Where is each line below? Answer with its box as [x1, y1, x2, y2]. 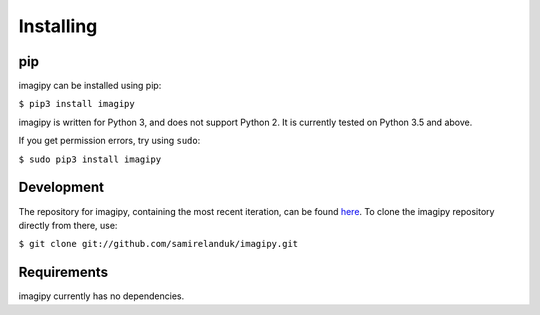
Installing [18, 15, 98, 37]
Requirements [18, 264, 109, 281]
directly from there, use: [18, 219, 118, 231]
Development [18, 179, 105, 196]
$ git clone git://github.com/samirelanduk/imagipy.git [18, 238, 299, 250]
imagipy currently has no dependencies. [18, 290, 185, 302]
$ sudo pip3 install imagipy [18, 153, 162, 165]
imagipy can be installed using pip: [18, 80, 162, 92]
